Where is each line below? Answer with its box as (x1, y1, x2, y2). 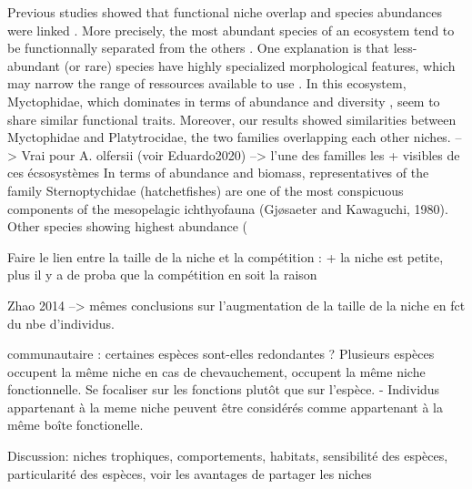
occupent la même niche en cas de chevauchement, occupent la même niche (7, 362, 426, 381)
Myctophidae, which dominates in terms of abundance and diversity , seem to (7, 91, 440, 110)
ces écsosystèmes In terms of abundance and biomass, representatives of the (7, 163, 429, 182)
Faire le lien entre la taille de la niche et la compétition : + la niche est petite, (7, 247, 444, 266)
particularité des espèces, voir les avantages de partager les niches (7, 464, 372, 483)
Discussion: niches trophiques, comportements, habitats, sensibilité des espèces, (7, 446, 448, 465)
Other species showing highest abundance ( (7, 217, 248, 236)
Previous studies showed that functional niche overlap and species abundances (7, 3, 442, 21)
